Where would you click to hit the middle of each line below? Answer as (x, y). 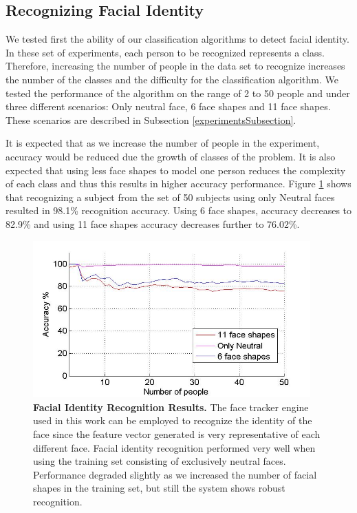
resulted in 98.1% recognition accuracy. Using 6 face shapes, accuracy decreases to (179, 210)
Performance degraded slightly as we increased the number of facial (175, 474)
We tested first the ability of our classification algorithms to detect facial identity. (177, 39)
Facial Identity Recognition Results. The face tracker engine (171, 407)
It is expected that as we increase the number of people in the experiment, (163, 143)
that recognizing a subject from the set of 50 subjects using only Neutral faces (170, 197)
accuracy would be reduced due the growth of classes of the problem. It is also (171, 156)
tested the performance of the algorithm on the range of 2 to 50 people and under (178, 93)
